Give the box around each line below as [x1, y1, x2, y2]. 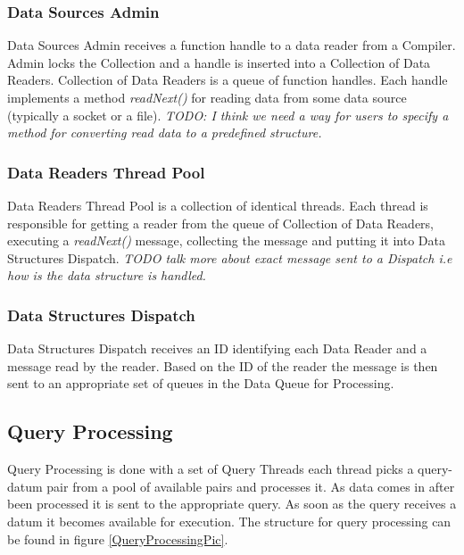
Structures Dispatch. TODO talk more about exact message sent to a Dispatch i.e [7, 248, 452, 267]
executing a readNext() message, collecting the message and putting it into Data [7, 231, 445, 250]
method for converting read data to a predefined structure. [7, 123, 322, 142]
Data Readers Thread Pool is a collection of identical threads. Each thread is [7, 196, 428, 214]
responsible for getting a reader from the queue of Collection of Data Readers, [7, 213, 435, 232]
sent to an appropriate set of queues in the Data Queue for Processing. [7, 374, 394, 393]
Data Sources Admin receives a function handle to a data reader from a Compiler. [7, 36, 456, 54]
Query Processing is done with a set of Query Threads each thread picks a [7, 460, 414, 478]
